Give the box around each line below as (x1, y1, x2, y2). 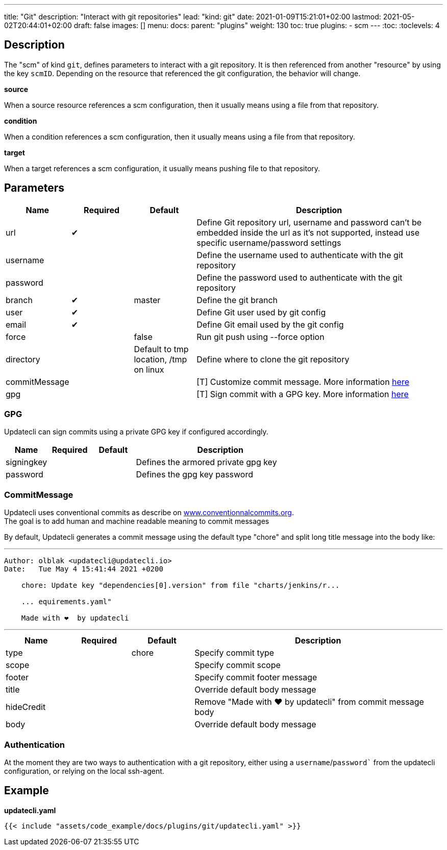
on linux (134, 364, 164, 375)
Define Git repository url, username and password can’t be (196, 217, 422, 227)
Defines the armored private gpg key (136, 457, 277, 468)
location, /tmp (134, 354, 187, 364)
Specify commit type (194, 648, 275, 658)
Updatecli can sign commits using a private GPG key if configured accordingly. (4, 427, 268, 437)
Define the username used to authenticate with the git (196, 249, 404, 260)
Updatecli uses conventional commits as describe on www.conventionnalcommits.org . (4, 508, 294, 517)
